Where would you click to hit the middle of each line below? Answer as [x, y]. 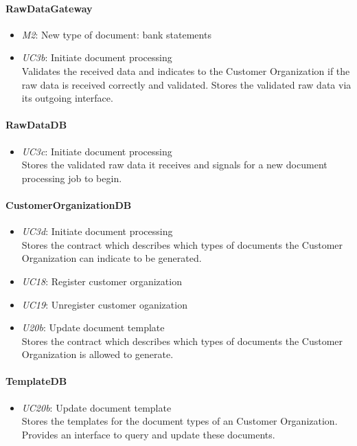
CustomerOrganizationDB [69, 204]
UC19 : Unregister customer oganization [104, 304]
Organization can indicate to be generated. [112, 258]
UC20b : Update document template [96, 407]
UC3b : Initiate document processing [97, 57]
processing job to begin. [72, 178]
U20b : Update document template [93, 327]
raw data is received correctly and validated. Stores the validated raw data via [186, 84]
